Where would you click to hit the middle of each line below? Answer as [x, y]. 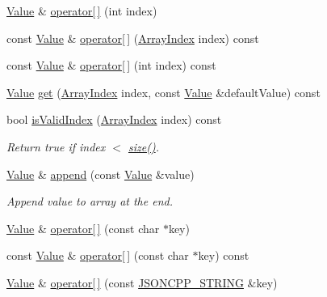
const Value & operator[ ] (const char [98, 255]
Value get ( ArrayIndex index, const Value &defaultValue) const [163, 92]
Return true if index [56, 146]
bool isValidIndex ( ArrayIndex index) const [114, 119]
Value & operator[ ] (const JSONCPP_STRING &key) [142, 282]
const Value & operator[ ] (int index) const [111, 65]
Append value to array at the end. [90, 201]
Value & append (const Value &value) [101, 174]
